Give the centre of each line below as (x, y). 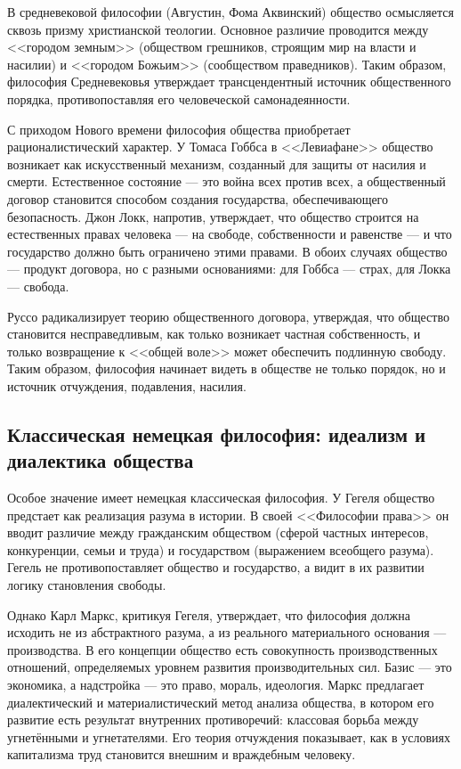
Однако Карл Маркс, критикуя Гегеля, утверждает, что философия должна (209, 614)
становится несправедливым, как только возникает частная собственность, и (214, 334)
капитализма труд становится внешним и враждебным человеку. (182, 754)
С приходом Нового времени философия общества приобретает (179, 129)
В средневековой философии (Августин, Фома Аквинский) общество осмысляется (230, 12)
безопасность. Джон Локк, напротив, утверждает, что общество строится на (213, 216)
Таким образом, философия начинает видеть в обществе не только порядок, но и (226, 368)
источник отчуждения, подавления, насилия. (127, 385)
